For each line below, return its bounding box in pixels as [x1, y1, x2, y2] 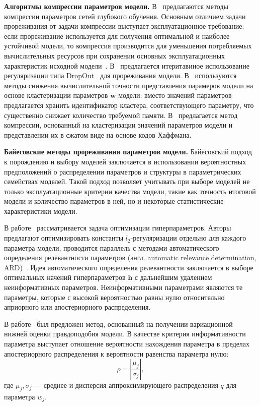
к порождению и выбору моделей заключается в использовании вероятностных [4, 156, 246, 166]
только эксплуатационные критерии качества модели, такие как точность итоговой [4, 186, 256, 196]
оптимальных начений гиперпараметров [4, 272, 126, 282]
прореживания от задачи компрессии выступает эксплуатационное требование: [4, 21, 244, 31]
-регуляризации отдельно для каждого [130, 233, 246, 243]
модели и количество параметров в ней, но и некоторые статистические [4, 196, 224, 206]
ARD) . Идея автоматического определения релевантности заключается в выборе [4, 262, 253, 272]
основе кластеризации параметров [4, 90, 108, 100]
